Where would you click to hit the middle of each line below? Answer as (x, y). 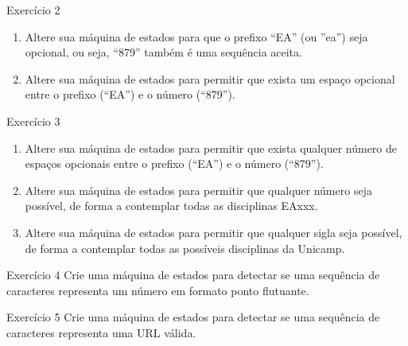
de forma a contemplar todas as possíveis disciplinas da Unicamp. (185, 248)
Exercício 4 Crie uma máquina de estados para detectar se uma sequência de (193, 275)
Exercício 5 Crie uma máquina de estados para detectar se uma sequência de (193, 317)
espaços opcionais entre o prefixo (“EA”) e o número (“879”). (174, 163)
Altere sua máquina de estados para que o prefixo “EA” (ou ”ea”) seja (196, 36)
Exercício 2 (33, 10)
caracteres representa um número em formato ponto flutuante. (158, 290)
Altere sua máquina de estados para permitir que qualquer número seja (198, 190)
